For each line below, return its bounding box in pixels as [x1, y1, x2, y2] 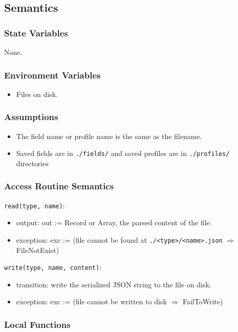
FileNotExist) [16, 244, 59, 255]
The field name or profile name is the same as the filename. [16, 130, 202, 141]
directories [16, 158, 49, 168]
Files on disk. [16, 88, 58, 99]
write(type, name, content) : [4, 262, 102, 272]
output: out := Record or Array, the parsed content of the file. [16, 217, 212, 228]
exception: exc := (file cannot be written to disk [16, 296, 167, 307]
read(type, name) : [4, 200, 65, 210]
